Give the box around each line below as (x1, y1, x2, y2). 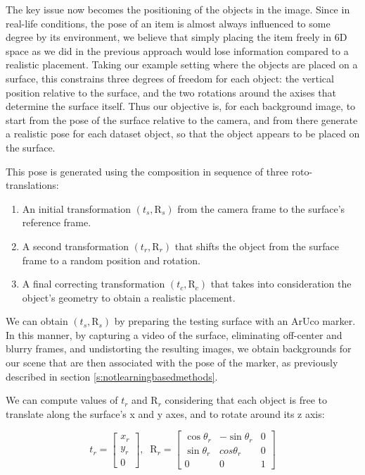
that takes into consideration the (210, 276, 352, 291)
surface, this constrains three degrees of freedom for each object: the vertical (6, 70, 334, 85)
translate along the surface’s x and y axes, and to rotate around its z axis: (6, 406, 325, 421)
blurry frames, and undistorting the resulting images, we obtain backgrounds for (6, 341, 352, 356)
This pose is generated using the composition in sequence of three (6, 164, 288, 178)
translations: (6, 178, 59, 192)
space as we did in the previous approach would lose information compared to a (6, 43, 349, 58)
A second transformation (22, 238, 129, 253)
